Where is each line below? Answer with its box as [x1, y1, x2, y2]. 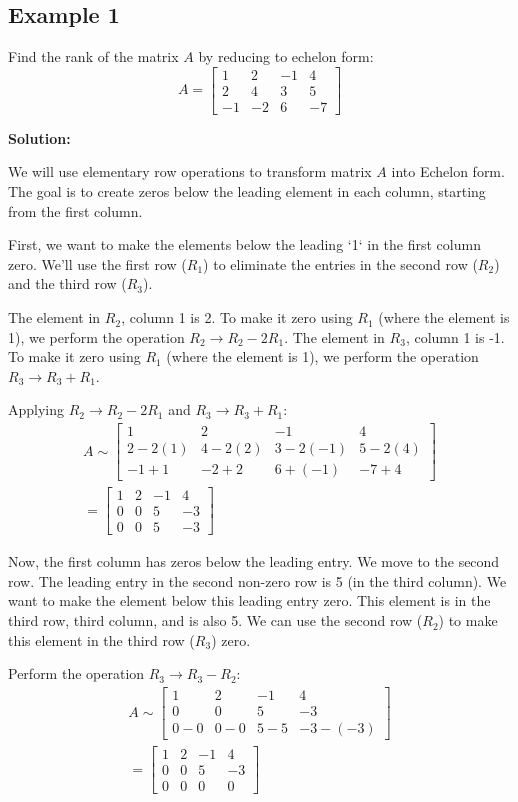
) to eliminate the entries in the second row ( [203, 253, 478, 274]
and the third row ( [8, 273, 127, 294]
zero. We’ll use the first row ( [8, 253, 187, 274]
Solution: [8, 127, 71, 148]
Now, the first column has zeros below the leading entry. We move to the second [8, 551, 500, 572]
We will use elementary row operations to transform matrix [8, 161, 372, 182]
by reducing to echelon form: [198, 46, 374, 67]
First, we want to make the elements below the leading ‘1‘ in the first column [8, 234, 481, 255]
